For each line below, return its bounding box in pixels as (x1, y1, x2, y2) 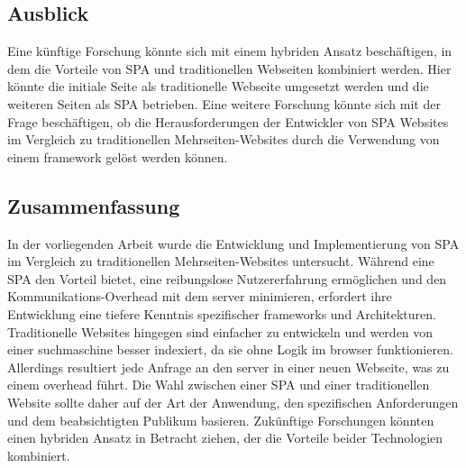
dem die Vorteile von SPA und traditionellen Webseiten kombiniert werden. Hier (7, 59, 452, 78)
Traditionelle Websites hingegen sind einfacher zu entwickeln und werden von (7, 322, 434, 341)
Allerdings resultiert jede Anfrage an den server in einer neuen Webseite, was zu (7, 357, 450, 376)
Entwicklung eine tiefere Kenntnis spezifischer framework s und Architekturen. (7, 304, 436, 323)
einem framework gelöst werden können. (7, 147, 228, 166)
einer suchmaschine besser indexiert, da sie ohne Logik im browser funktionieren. (7, 340, 453, 359)
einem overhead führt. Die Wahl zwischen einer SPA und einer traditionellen (7, 375, 430, 394)
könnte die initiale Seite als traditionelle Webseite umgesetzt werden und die (7, 77, 429, 96)
